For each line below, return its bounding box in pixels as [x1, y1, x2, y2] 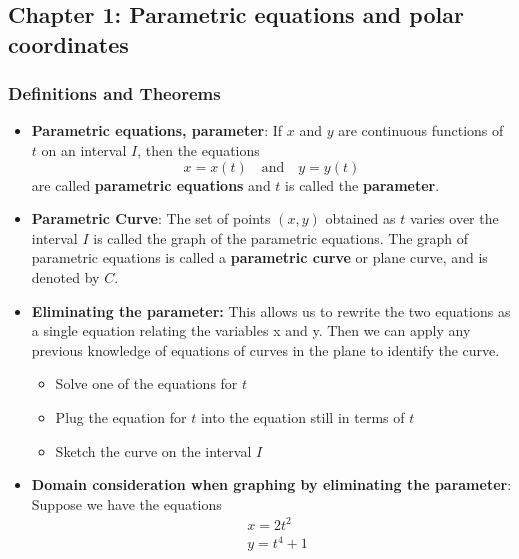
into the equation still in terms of [200, 406, 405, 427]
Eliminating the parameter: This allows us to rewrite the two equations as [31, 300, 511, 321]
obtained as [325, 208, 396, 229]
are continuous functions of [338, 120, 504, 141]
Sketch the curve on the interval [55, 440, 252, 461]
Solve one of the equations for [55, 373, 238, 394]
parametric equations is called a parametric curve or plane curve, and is [31, 247, 488, 268]
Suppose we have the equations [31, 493, 222, 514]
